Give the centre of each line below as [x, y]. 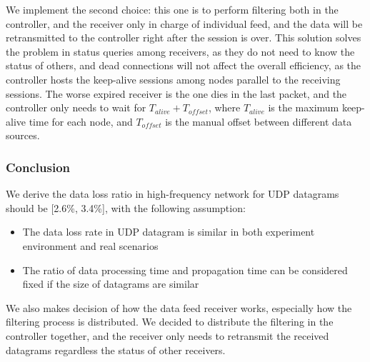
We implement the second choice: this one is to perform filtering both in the [172, 9]
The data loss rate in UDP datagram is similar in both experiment [169, 232]
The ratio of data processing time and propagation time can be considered [185, 270]
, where [224, 107]
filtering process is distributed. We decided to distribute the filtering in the [170, 322]
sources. [23, 135]
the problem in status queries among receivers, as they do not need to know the [180, 51]
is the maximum [304, 107]
